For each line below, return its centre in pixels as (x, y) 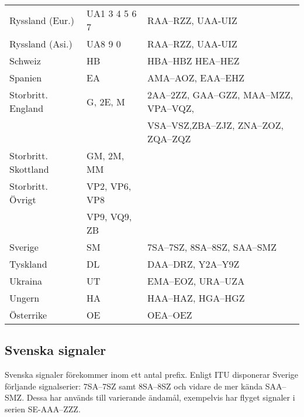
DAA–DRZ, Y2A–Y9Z (194, 264)
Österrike (28, 315)
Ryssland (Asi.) (41, 44)
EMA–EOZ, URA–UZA (196, 281)
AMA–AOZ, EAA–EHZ (196, 78)
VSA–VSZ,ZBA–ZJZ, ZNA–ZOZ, (216, 125)
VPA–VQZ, (171, 108)
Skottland (29, 169)
